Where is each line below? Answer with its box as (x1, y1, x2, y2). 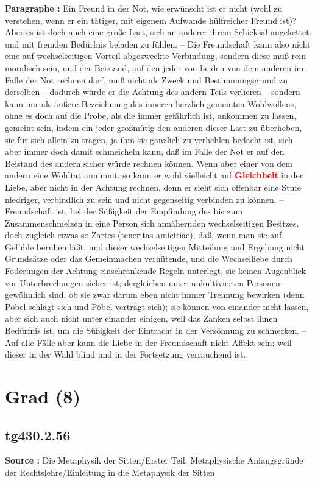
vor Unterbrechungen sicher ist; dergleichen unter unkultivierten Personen (5, 276, 280, 289)
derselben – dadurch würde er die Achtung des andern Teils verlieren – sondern (5, 85, 300, 98)
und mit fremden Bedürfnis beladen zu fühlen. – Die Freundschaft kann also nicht (5, 37, 311, 50)
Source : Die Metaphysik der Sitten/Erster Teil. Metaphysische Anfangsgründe (5, 454, 303, 467)
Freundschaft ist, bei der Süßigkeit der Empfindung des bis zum (5, 205, 243, 217)
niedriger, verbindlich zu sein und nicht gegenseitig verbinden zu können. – (5, 192, 284, 205)
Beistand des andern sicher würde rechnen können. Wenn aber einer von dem (5, 157, 292, 169)
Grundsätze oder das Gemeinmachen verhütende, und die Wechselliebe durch (5, 252, 292, 265)
